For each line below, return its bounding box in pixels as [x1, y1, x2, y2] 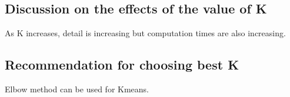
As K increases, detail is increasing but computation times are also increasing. [5, 27, 286, 39]
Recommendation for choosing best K [5, 56, 239, 74]
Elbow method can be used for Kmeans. [5, 83, 149, 95]
